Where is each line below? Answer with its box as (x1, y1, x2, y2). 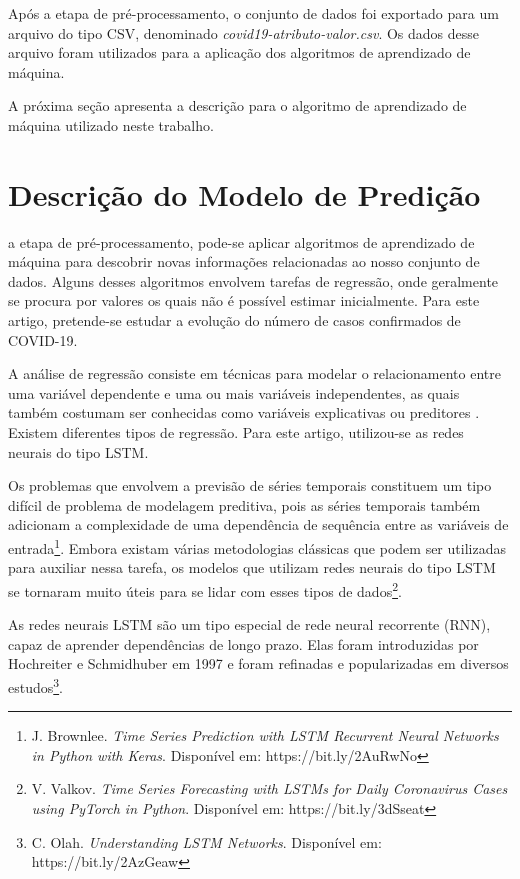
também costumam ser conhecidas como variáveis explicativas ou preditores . (8, 402, 480, 423)
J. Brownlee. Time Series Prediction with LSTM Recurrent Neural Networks (31, 725, 499, 746)
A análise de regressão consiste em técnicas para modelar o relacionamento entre (8, 363, 501, 384)
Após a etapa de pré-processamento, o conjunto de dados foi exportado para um (8, 3, 499, 23)
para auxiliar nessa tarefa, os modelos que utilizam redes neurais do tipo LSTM (8, 557, 496, 578)
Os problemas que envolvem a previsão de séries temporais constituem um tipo (8, 475, 492, 496)
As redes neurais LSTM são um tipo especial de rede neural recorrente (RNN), (8, 614, 491, 635)
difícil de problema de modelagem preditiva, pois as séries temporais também (8, 494, 481, 515)
